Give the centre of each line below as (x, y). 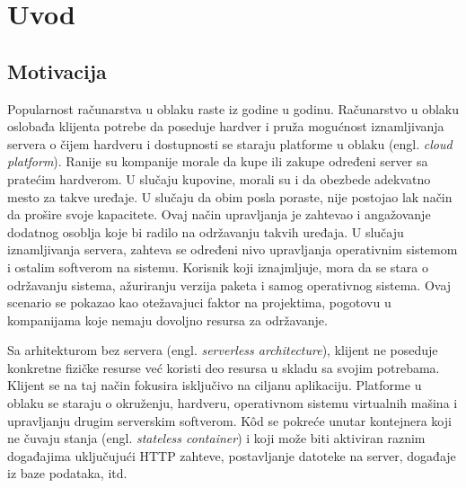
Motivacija (57, 71)
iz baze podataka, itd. (67, 473)
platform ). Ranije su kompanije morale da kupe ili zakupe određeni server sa (218, 161)
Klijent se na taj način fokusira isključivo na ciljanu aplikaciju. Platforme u (215, 385)
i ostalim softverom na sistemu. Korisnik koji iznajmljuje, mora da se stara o (218, 266)
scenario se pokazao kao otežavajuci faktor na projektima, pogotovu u (199, 302)
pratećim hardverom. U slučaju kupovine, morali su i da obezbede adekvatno (219, 178)
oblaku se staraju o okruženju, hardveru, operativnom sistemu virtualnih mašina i (233, 403)
